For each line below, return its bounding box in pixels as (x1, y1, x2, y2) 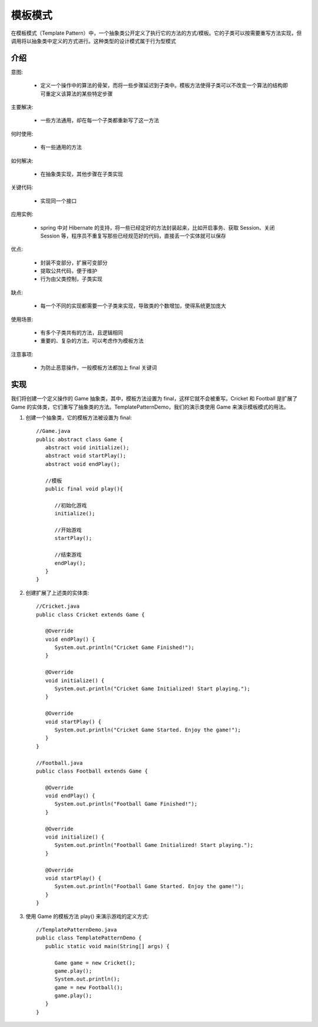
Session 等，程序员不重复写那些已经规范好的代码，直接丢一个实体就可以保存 (40, 232, 226, 239)
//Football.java (36, 760, 83, 766)
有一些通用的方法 (40, 144, 82, 151)
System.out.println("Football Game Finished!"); (54, 801, 198, 807)
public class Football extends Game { (36, 767, 148, 774)
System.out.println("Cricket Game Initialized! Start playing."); (54, 685, 250, 692)
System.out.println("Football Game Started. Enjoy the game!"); (54, 883, 244, 890)
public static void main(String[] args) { (45, 943, 170, 949)
